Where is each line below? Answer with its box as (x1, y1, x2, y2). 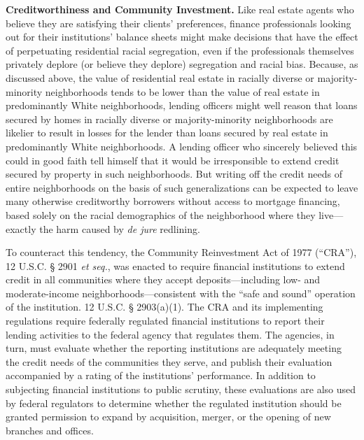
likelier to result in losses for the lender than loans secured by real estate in (6, 125, 328, 140)
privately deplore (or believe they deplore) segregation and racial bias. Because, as (6, 57, 358, 71)
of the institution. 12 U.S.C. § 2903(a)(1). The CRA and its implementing (6, 299, 323, 314)
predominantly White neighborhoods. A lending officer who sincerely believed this (6, 139, 358, 153)
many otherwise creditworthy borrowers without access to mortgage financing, (6, 194, 340, 208)
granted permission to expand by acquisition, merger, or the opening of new (6, 409, 331, 424)
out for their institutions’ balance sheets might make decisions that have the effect (6, 29, 358, 44)
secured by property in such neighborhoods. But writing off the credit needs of (6, 166, 343, 181)
